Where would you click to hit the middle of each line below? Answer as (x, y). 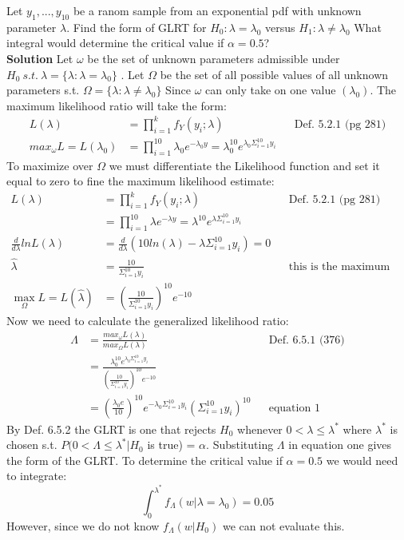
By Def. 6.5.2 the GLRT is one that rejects (111, 429)
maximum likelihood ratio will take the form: (117, 105)
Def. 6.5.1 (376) (307, 340)
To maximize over (50, 165)
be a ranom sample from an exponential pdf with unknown (217, 10)
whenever (260, 429)
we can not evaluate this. (283, 525)
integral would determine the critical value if (115, 43)
